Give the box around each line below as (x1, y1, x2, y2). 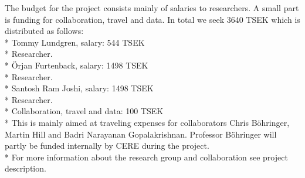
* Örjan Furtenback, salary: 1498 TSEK (5, 59, 148, 71)
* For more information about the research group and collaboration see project (5, 150, 288, 163)
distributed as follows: (5, 25, 84, 37)
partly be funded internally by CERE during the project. (5, 139, 209, 152)
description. (5, 162, 46, 174)
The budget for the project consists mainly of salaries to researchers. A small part (5, 2, 299, 13)
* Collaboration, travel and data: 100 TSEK (5, 105, 164, 117)
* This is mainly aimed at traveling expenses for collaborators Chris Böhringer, (5, 116, 290, 128)
